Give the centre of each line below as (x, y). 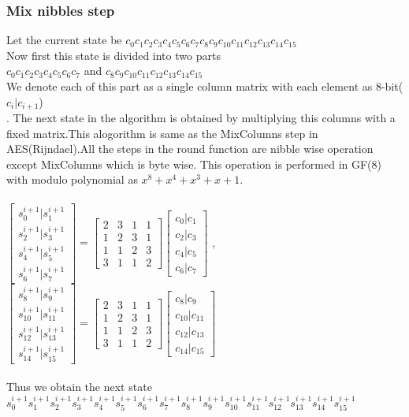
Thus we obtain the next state (79, 387)
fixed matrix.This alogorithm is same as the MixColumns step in (162, 133)
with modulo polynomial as (72, 179)
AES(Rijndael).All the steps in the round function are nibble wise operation (190, 149)
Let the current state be (64, 40)
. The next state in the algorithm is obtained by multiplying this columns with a (201, 118)
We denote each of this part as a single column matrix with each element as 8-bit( (205, 86)
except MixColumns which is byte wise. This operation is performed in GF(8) (194, 164)
